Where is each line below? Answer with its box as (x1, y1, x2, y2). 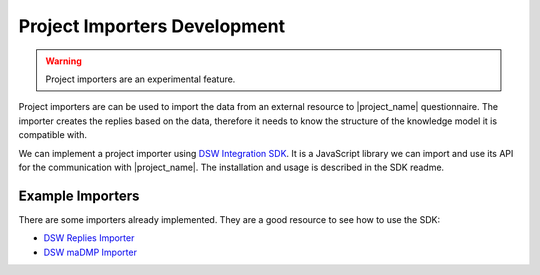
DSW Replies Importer (43, 232, 135, 244)
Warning (45, 55, 82, 67)
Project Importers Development (18, 15, 285, 37)
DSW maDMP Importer (43, 246, 137, 258)
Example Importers (18, 187, 140, 204)
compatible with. (18, 129, 87, 141)
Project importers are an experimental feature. (45, 73, 236, 85)
